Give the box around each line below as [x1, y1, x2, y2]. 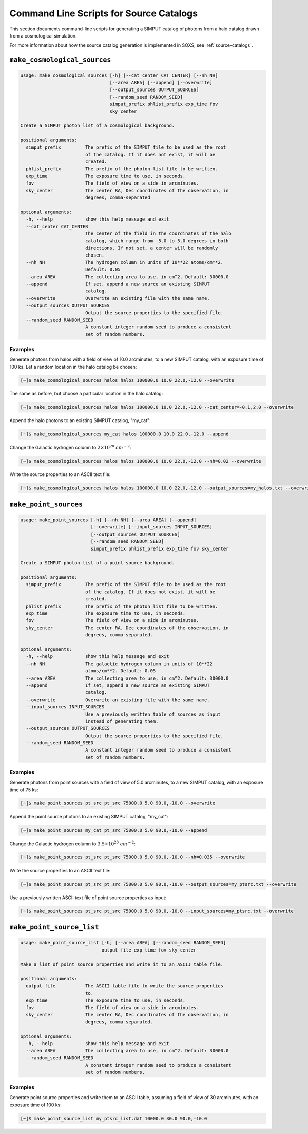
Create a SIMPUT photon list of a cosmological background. [20, 123, 175, 129]
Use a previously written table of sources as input [85, 711, 221, 717]
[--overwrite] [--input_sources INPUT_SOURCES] [90, 524, 213, 530]
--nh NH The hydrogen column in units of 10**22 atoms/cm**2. [26, 260, 223, 265]
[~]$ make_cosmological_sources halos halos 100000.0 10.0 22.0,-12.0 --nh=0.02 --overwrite [20, 458, 261, 464]
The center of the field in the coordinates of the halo [85, 230, 232, 236]
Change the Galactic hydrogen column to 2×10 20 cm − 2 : [9, 444, 131, 451]
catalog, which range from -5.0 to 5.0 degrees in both [85, 238, 229, 244]
